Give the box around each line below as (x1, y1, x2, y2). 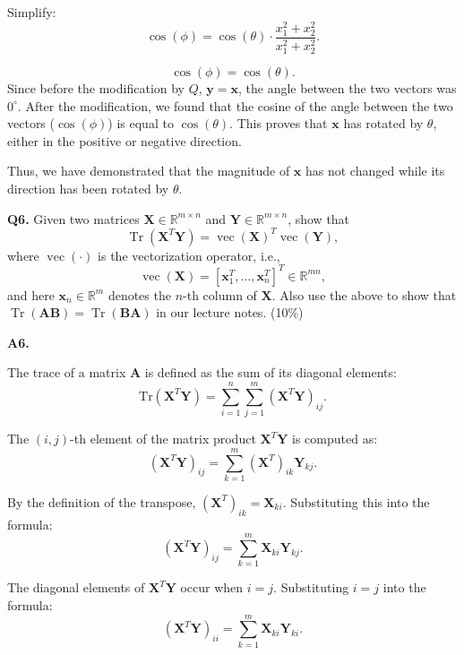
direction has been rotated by (7, 178, 169, 197)
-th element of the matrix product (70, 429, 256, 448)
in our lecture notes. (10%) (156, 303, 304, 322)
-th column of (183, 285, 257, 304)
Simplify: (7, 3, 56, 21)
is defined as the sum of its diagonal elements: (144, 363, 397, 382)
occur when (180, 578, 244, 597)
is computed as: (292, 429, 378, 448)
